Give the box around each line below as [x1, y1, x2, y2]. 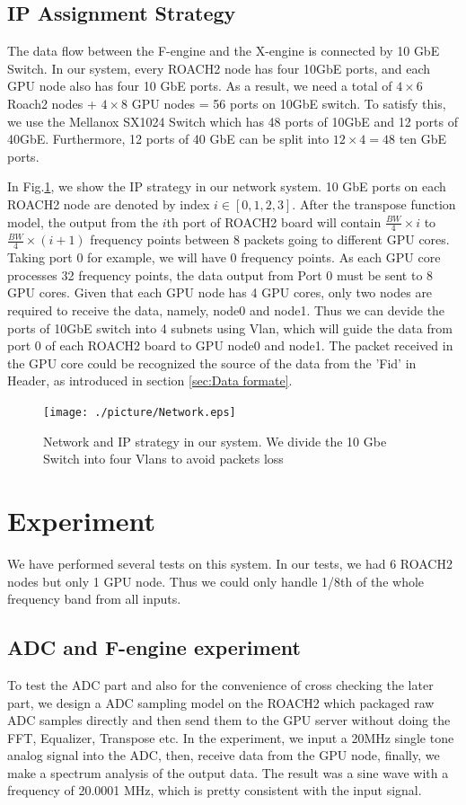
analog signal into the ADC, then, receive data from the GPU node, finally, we [7, 746, 440, 765]
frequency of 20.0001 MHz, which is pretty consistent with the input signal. [7, 781, 422, 800]
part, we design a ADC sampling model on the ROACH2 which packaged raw [7, 693, 435, 712]
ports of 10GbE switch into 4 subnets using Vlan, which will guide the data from [7, 318, 453, 337]
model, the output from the [7, 212, 159, 231]
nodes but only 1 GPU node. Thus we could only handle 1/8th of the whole [7, 571, 425, 590]
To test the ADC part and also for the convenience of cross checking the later [7, 675, 434, 694]
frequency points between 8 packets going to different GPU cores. [90, 230, 450, 249]
